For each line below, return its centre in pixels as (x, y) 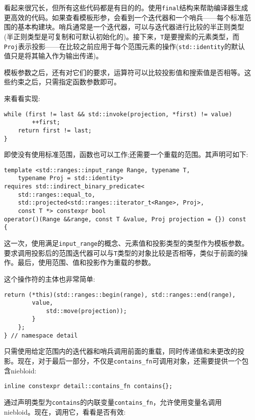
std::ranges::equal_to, (57, 195)
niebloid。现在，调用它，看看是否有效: (65, 411)
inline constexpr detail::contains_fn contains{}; (88, 386)
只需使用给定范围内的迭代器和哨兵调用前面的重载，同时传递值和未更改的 (121, 351)
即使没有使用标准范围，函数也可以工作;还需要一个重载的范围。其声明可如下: (126, 154)
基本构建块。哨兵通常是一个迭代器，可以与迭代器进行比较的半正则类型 (131, 27)
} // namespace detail (41, 335)
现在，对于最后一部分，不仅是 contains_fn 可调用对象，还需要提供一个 (129, 361)
